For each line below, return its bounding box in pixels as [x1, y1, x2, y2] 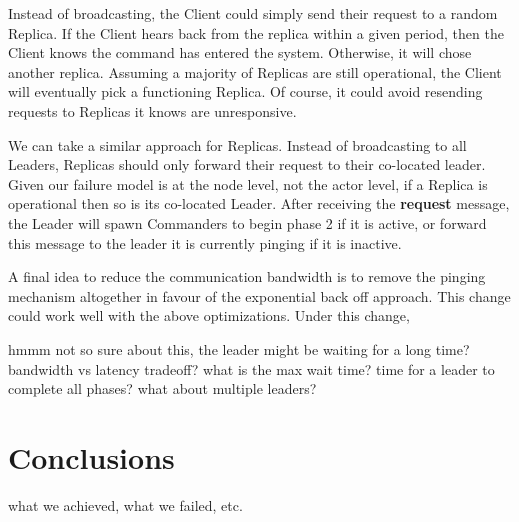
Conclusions [8, 436, 175, 477]
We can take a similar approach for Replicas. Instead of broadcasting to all [8, 134, 467, 155]
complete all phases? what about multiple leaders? [8, 378, 317, 399]
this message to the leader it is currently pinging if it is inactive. [8, 232, 402, 253]
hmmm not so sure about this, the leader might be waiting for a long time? [8, 338, 470, 359]
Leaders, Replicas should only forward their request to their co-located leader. [8, 154, 486, 175]
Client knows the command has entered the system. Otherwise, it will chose [8, 42, 472, 63]
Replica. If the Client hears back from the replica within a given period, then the [8, 22, 504, 43]
